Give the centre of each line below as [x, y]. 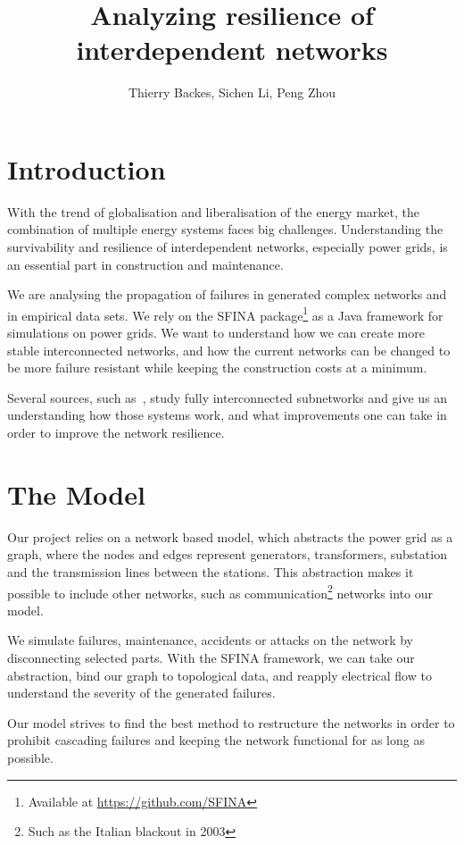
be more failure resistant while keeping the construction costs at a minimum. [217, 368]
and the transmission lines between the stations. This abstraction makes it [211, 571]
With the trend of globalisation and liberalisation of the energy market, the [213, 211]
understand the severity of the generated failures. [141, 693]
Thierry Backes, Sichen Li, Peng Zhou [232, 92]
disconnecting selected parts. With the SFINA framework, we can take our [211, 657]
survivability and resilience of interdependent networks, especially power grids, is [228, 247]
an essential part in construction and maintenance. [145, 264]
